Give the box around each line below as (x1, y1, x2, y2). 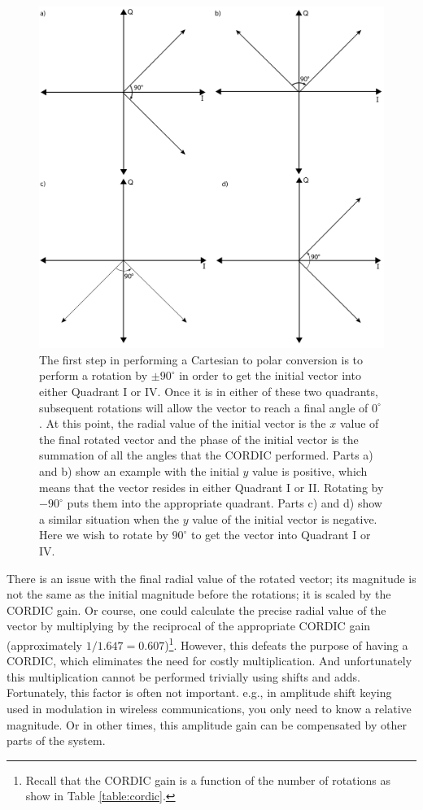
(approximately (7, 636, 83, 653)
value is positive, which (252, 463, 368, 480)
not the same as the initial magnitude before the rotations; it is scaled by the (7, 586, 391, 603)
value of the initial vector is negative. (192, 510, 377, 527)
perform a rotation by (39, 367, 148, 384)
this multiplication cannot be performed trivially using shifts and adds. (7, 668, 360, 685)
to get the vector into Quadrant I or (190, 526, 371, 543)
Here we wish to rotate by (39, 526, 168, 543)
